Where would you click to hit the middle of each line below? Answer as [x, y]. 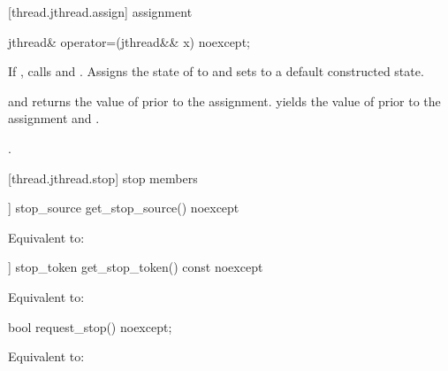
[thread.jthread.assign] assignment [100, 12]
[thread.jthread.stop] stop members [103, 178]
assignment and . [54, 118]
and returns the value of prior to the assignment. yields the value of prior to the [224, 100]
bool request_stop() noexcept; [90, 326]
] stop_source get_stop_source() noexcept [124, 208]
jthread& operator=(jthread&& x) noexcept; [129, 41]
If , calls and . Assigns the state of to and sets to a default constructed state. [216, 71]
